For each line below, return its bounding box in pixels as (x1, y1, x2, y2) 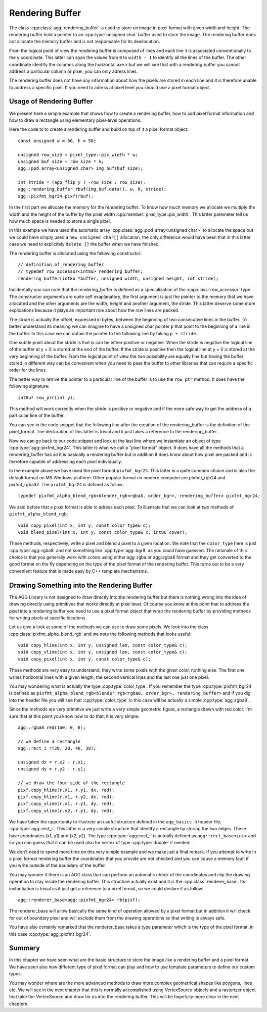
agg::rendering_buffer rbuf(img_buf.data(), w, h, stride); (18, 186, 167, 192)
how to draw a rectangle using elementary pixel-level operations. (9, 117, 142, 123)
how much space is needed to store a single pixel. (9, 218, 111, 224)
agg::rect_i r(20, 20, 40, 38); (18, 746, 96, 751)
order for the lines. (9, 367, 47, 373)
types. (9, 971, 22, 977)
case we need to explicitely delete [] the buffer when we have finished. (9, 241, 160, 247)
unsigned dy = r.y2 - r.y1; (18, 766, 86, 772)
